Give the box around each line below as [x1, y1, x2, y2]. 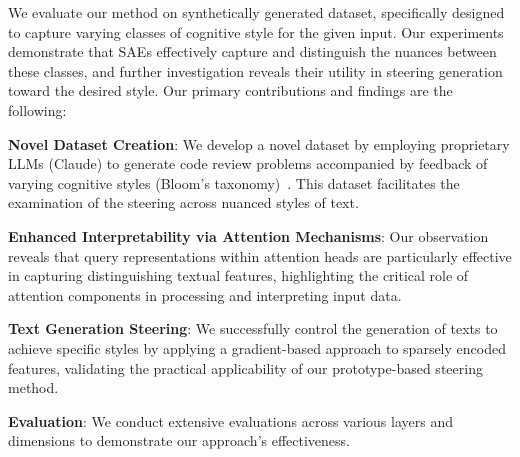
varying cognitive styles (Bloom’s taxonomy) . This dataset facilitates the [8, 172, 460, 193]
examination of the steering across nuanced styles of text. [8, 192, 359, 213]
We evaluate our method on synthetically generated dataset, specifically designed [8, 2, 505, 22]
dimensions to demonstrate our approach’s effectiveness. [8, 430, 350, 451]
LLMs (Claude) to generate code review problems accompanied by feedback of [8, 153, 488, 174]
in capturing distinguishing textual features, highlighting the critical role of [8, 265, 469, 286]
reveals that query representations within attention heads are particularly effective [8, 245, 512, 266]
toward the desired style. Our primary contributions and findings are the [8, 80, 453, 101]
